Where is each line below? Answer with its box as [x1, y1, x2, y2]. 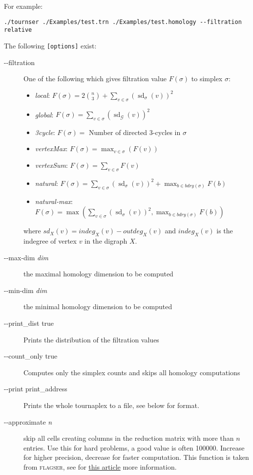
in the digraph [84, 236, 127, 246]
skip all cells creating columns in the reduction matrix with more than [23, 433, 234, 443]
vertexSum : [35, 160, 68, 170]
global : [35, 109, 54, 119]
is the [216, 226, 233, 236]
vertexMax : [35, 143, 68, 154]
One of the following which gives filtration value [23, 73, 167, 84]
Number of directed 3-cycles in [89, 127, 181, 137]
